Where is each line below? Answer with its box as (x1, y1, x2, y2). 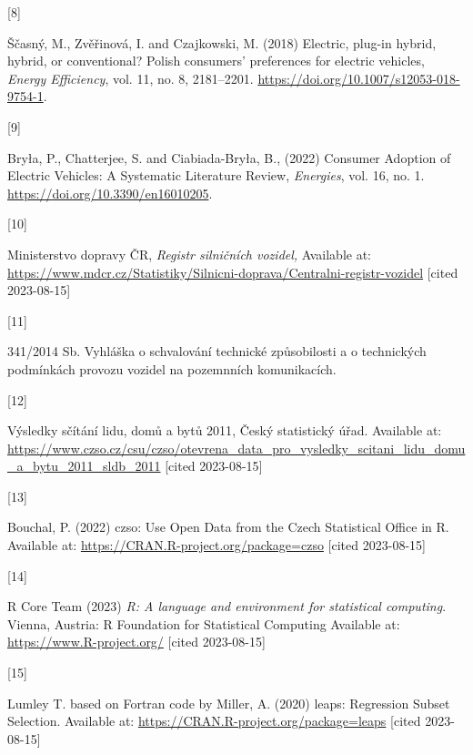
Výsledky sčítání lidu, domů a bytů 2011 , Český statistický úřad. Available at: (7, 421, 442, 440)
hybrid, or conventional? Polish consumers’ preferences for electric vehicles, (7, 51, 425, 70)
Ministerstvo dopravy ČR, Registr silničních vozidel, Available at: (7, 244, 372, 263)
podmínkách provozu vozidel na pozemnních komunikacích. (7, 359, 337, 378)
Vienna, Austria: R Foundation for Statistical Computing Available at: (7, 614, 400, 633)
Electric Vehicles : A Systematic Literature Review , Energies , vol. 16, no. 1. (7, 166, 425, 185)
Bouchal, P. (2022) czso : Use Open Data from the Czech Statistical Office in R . (7, 517, 449, 536)
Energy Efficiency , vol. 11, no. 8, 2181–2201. (7, 68, 254, 87)
